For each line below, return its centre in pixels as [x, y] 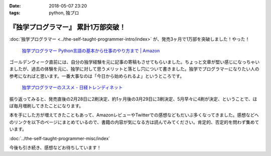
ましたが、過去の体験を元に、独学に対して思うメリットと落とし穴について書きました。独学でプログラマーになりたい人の [134, 69]
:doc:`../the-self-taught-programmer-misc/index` [60, 138]
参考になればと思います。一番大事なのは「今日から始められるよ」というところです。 [97, 76]
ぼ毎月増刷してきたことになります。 [46, 106]
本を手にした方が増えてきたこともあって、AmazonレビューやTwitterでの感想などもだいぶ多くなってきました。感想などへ [134, 115]
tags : [15, 13]
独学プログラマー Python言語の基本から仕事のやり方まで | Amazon [91, 51]
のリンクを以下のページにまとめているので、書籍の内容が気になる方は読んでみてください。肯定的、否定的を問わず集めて [134, 122]
